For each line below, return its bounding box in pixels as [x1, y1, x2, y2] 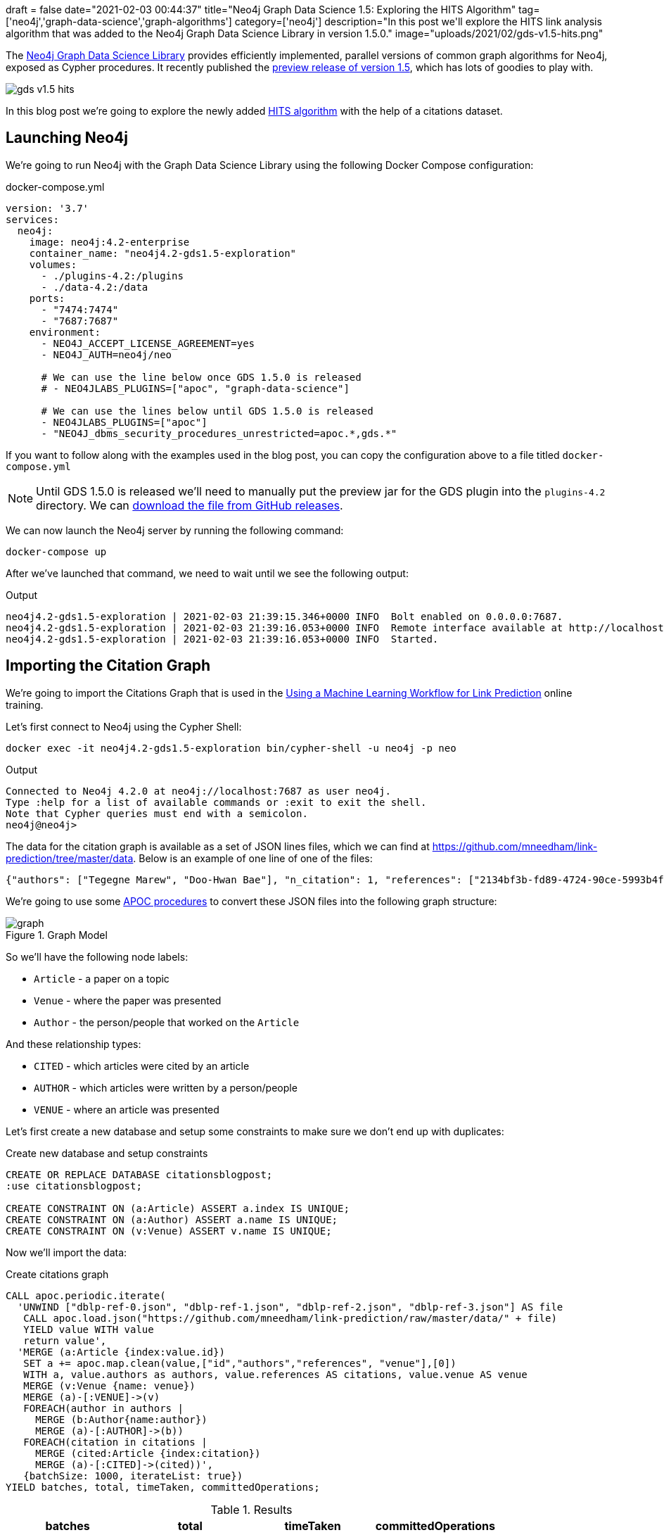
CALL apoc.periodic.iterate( [6, 1289, 166, 1301]
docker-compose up [6, 545, 107, 557]
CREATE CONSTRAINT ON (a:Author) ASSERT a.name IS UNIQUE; [6, 1213, 338, 1225]
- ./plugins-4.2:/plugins [41, 270, 184, 282]
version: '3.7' [6, 202, 89, 214]
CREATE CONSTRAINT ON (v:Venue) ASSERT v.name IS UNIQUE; [6, 1225, 332, 1237]
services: [6, 213, 59, 225]
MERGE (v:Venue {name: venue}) [23, 1379, 196, 1391]
